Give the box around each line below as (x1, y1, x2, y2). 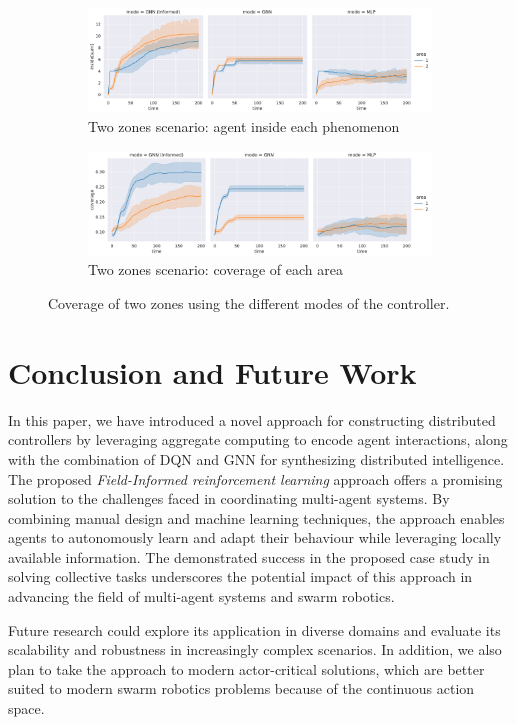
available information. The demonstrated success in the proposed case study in (8, 546, 490, 567)
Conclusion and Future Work (8, 351, 417, 392)
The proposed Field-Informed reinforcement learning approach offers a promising (8, 468, 503, 489)
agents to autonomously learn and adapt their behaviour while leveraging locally (8, 527, 502, 548)
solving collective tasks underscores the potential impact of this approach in (8, 566, 473, 587)
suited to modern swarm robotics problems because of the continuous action (8, 678, 475, 699)
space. (8, 698, 45, 719)
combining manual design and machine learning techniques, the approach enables (8, 507, 505, 528)
